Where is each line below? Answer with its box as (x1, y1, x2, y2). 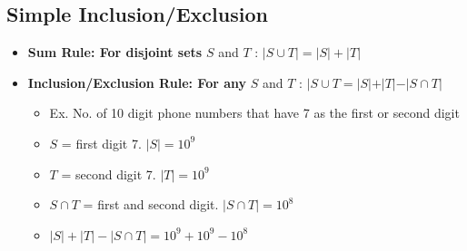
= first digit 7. (61, 133, 142, 152)
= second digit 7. (61, 164, 156, 183)
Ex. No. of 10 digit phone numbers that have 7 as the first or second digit (49, 103, 460, 122)
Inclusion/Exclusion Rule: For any (27, 72, 247, 92)
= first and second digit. (83, 195, 219, 214)
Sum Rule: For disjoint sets (27, 43, 203, 62)
